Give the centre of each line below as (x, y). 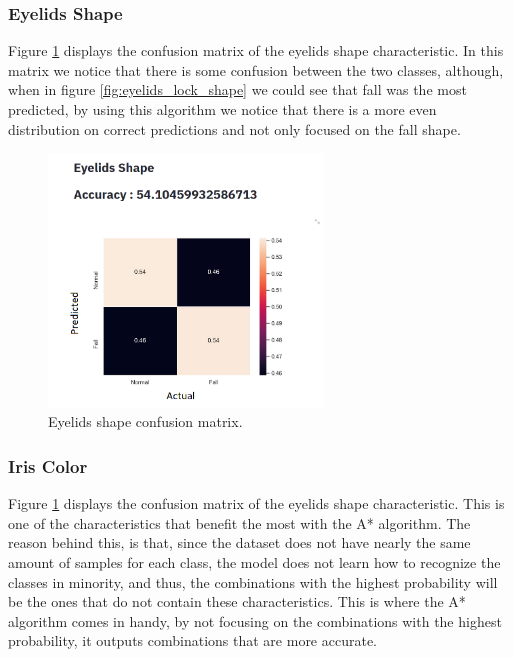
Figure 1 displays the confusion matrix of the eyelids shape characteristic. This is (256, 503)
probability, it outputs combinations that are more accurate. (193, 640)
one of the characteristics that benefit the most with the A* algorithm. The (239, 522)
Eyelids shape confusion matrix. (145, 421)
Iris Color (48, 465)
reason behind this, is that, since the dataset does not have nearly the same (239, 542)
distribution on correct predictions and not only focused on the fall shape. (234, 128)
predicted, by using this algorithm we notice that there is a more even (222, 109)
